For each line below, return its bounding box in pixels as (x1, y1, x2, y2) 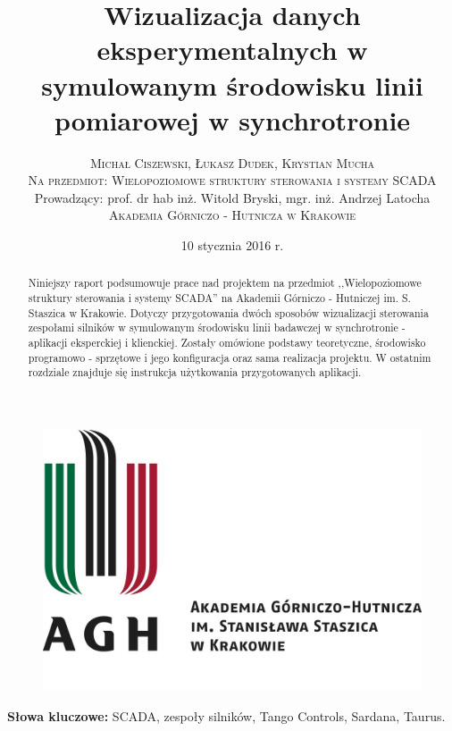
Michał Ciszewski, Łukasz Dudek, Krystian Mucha (90, 153, 374, 172)
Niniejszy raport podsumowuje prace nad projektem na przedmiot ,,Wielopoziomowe (28, 275, 422, 290)
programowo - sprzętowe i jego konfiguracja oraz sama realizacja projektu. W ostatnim (28, 349, 431, 365)
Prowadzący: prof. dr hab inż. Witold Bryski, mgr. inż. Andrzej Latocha (34, 188, 431, 206)
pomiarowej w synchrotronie (54, 101, 411, 138)
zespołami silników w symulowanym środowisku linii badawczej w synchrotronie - (28, 320, 406, 335)
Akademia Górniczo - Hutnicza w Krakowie (108, 206, 356, 224)
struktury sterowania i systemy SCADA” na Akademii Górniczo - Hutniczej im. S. (28, 290, 411, 306)
